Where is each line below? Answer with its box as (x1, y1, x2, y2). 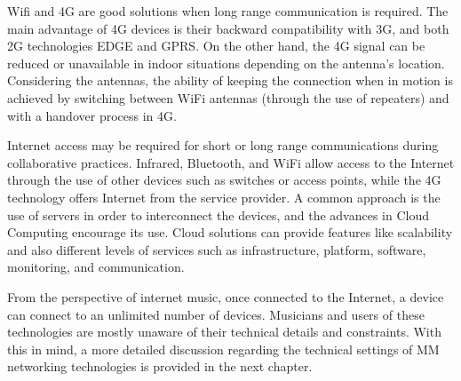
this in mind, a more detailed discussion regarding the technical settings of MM (7, 339, 440, 358)
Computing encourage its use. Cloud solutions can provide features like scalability (7, 223, 453, 242)
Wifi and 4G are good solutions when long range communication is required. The (7, 2, 449, 20)
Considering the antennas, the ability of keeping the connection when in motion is (7, 71, 453, 90)
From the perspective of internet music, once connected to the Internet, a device (7, 287, 444, 306)
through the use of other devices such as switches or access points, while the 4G (7, 171, 441, 189)
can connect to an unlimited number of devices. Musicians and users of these (7, 305, 425, 323)
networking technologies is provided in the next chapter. (7, 357, 313, 376)
